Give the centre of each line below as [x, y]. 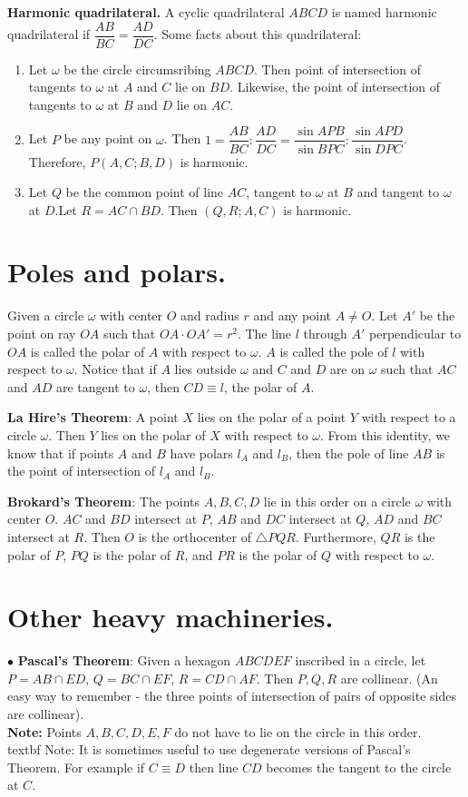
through [325, 333]
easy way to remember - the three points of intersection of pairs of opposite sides [232, 696]
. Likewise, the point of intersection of [335, 87]
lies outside [205, 369]
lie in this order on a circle [337, 501]
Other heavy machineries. [171, 617]
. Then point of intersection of [338, 69]
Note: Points [44, 731]
